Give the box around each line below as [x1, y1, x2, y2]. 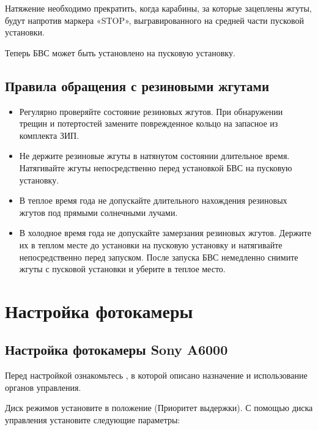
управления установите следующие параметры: [5, 413, 180, 426]
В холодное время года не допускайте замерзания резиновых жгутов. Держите [19, 226, 311, 239]
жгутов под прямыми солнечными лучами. [19, 206, 178, 218]
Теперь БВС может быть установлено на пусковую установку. [5, 46, 235, 59]
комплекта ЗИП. [19, 128, 79, 141]
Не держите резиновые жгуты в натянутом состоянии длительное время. [19, 149, 290, 162]
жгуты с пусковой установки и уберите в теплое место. [19, 262, 226, 275]
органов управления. [5, 380, 81, 393]
